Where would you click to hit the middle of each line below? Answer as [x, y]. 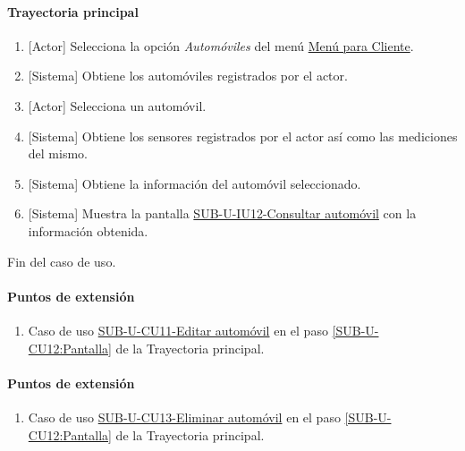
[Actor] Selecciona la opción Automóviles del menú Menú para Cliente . [221, 45]
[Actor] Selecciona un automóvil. [117, 105]
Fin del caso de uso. [62, 261]
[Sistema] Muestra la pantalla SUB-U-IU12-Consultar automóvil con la [222, 213]
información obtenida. [88, 230]
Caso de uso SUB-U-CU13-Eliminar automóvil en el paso [184, 417]
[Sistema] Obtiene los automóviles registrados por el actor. [188, 76]
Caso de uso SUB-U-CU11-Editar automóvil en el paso [178, 330]
